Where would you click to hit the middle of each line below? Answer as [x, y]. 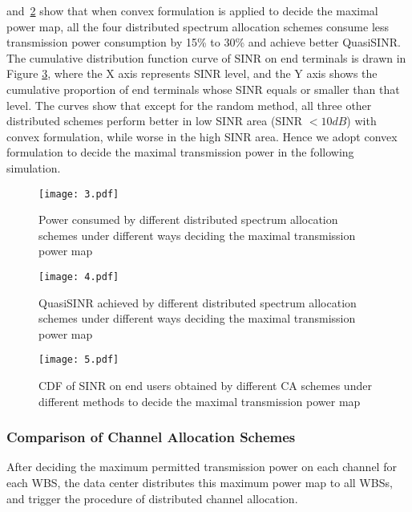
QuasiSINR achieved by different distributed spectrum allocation [198, 302]
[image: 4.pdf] [79, 276]
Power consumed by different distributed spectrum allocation [188, 219]
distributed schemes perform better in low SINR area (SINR [155, 121]
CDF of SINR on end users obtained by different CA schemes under [205, 386]
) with [362, 121]
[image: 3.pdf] [79, 194]
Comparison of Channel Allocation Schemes [151, 437]
